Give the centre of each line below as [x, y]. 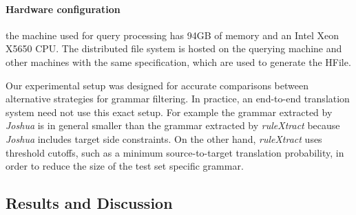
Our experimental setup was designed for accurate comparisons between [157, 85]
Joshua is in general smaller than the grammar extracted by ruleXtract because [173, 125]
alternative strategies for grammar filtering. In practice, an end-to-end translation [178, 99]
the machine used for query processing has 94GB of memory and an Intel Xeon [172, 35]
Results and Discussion [89, 203]
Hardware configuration [63, 9]
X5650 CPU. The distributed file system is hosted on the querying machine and [174, 48]
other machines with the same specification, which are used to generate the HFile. [178, 61]
